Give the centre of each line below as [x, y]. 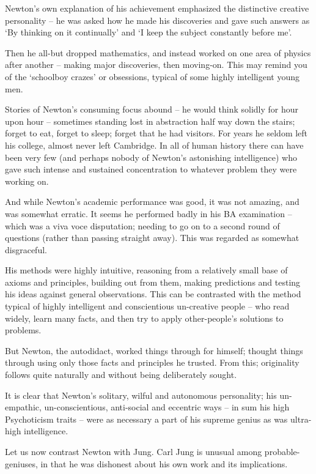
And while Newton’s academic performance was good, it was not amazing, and [152, 202]
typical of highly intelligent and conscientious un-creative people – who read [147, 306]
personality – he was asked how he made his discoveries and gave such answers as [157, 20]
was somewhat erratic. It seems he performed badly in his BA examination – [149, 213]
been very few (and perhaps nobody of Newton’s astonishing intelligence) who [151, 157]
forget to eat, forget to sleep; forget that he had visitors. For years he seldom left [156, 133]
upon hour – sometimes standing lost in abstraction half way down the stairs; [150, 121]
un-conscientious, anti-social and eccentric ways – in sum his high [167, 407]
